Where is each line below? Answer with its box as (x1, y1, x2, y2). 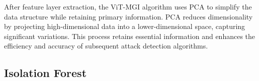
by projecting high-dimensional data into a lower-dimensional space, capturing (4, 21, 245, 31)
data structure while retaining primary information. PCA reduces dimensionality (4, 11, 253, 21)
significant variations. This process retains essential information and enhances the (4, 30, 255, 41)
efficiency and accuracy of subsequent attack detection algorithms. (4, 40, 208, 51)
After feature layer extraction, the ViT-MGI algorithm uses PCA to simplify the (4, 1, 252, 11)
